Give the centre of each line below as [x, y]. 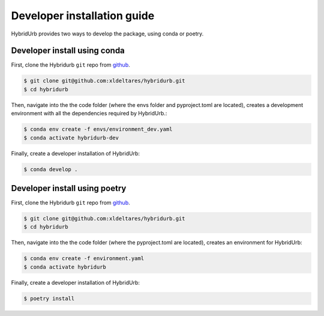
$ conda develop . [51, 169]
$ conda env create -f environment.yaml [84, 259]
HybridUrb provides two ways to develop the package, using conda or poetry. [107, 34]
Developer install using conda [68, 51]
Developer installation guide [83, 16]
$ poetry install [49, 298]
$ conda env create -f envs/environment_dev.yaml [98, 129]
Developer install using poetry [69, 188]
